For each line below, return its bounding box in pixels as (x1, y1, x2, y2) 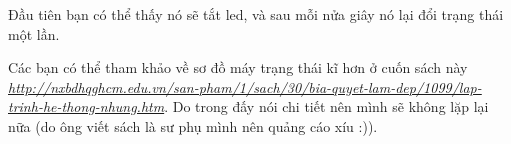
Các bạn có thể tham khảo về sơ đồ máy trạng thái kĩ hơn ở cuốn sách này (8, 57, 468, 78)
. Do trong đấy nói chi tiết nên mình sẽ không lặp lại (164, 96, 489, 117)
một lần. (8, 23, 60, 44)
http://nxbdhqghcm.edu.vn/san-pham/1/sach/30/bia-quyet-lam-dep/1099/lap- (8, 76, 482, 97)
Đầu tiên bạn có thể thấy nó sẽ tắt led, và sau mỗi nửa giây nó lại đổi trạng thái (8, 4, 504, 24)
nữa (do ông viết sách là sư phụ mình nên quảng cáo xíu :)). (8, 115, 378, 136)
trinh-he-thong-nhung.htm (8, 96, 165, 117)
